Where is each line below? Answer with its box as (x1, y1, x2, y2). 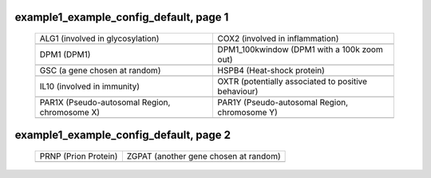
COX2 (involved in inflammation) (217, 33, 339, 44)
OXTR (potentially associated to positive (217, 76, 367, 87)
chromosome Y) (217, 107, 279, 118)
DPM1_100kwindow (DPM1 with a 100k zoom (217, 44, 383, 55)
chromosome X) (39, 107, 100, 118)
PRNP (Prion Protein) (39, 151, 118, 162)
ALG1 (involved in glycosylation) (39, 33, 160, 44)
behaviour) (217, 86, 259, 97)
